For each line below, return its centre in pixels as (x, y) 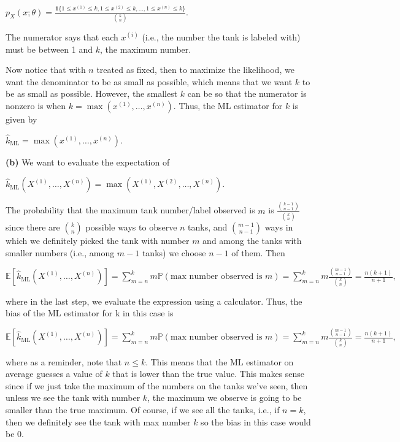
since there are (33, 227)
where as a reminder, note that (64, 361)
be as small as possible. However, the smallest (92, 93)
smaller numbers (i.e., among (60, 252)
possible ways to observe (131, 227)
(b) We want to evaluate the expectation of (88, 162)
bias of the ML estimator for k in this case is (90, 313)
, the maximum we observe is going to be (225, 398)
